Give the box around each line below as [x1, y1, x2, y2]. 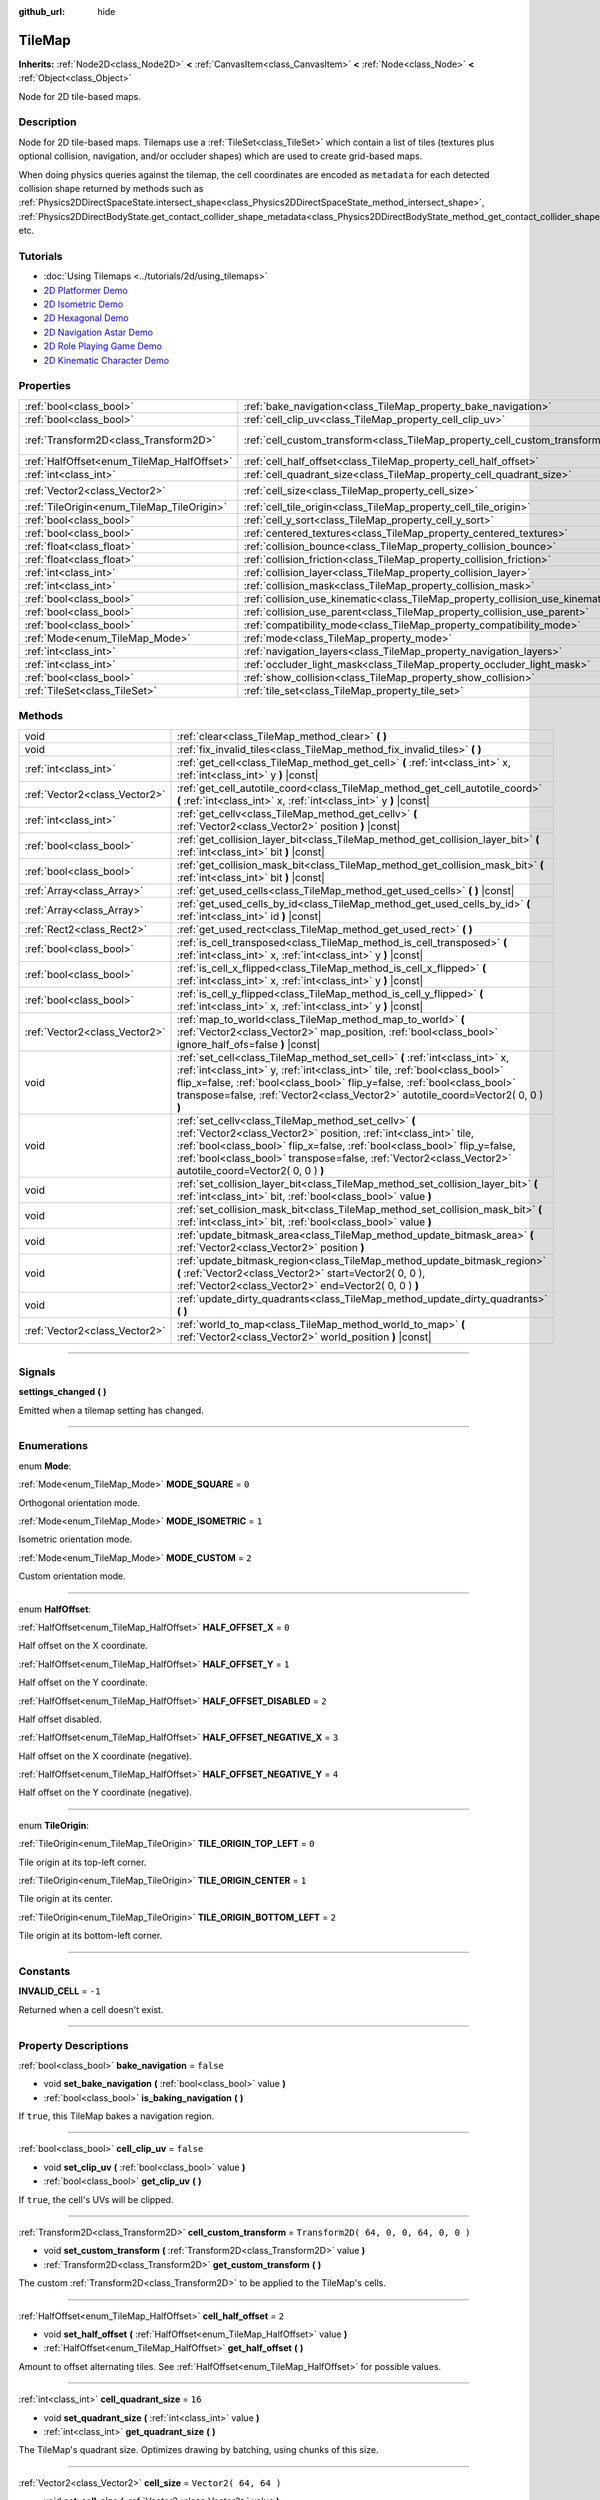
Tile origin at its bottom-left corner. [18, 1930, 163, 1942]
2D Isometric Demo [43, 298, 124, 310]
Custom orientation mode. [18, 1570, 127, 1582]
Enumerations [18, 1439, 89, 1453]
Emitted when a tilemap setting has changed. [18, 1404, 204, 1416]
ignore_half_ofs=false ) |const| [176, 1037, 321, 1051]
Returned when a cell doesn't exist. [18, 2003, 164, 2015]
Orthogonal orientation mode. [18, 1496, 141, 1509]
